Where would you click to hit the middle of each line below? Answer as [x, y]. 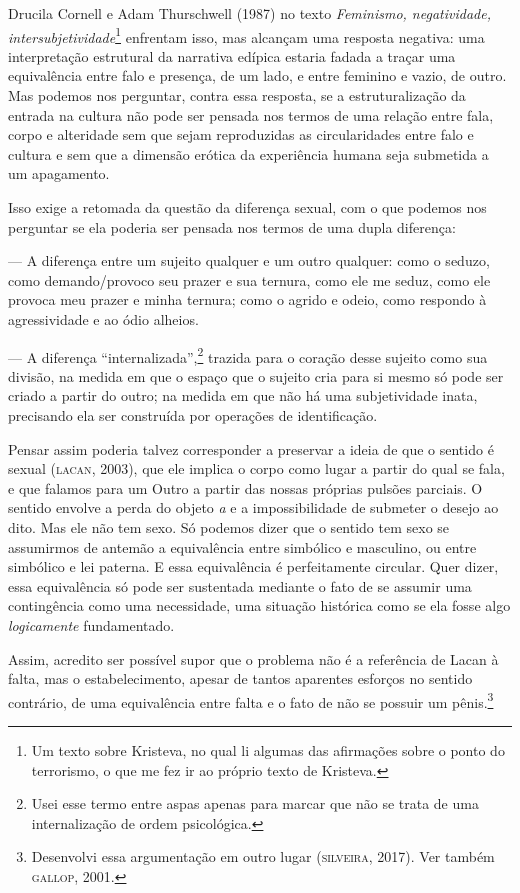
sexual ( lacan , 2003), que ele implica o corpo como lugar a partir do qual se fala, [256, 468]
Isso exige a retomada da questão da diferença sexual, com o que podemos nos [247, 207]
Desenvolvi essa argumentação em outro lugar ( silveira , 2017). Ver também [263, 856]
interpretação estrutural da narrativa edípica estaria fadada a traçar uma [232, 55]
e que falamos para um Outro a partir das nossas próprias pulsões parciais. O [245, 487]
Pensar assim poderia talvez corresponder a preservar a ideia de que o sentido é [251, 448]
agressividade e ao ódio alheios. [103, 318]
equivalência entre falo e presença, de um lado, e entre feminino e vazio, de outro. [257, 75]
